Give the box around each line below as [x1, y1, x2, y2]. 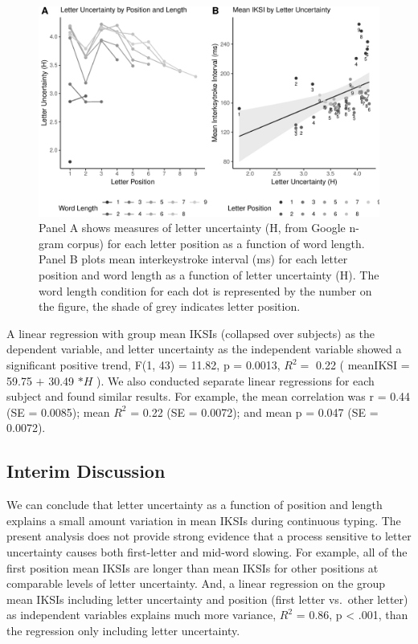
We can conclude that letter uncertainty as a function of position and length [6, 496, 383, 513]
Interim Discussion [6, 459, 166, 483]
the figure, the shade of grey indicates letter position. [39, 298, 301, 315]
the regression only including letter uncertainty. [6, 622, 240, 638]
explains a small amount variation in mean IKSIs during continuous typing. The [6, 512, 401, 528]
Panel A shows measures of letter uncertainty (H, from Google [39, 219, 346, 236]
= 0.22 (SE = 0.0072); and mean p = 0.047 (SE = [130, 403, 379, 420]
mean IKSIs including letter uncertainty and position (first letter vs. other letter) [6, 590, 408, 607]
